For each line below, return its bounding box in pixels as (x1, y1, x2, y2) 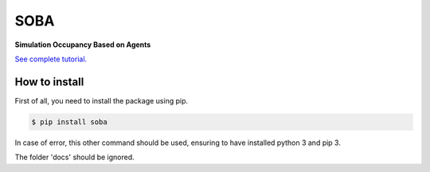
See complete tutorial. (14, 54, 88, 64)
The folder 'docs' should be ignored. (14, 152, 135, 162)
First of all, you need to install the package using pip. (14, 96, 189, 105)
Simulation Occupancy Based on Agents (14, 40, 151, 49)
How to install (14, 75, 84, 88)
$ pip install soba (31, 117, 107, 127)
